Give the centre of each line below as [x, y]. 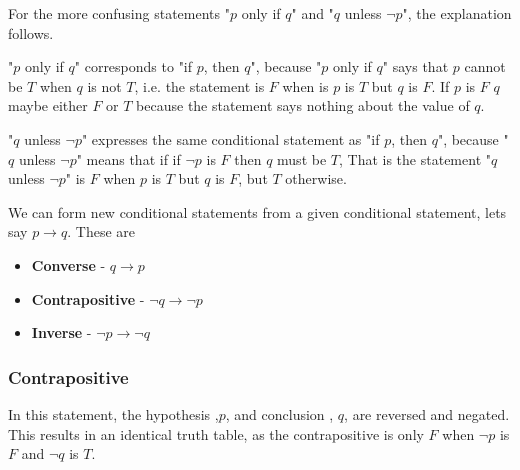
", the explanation [457, 13]
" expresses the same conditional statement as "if [230, 138]
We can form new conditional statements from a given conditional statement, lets [257, 211]
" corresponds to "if [133, 66]
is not [104, 85]
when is [305, 85]
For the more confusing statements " [119, 13]
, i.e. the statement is [199, 85]
